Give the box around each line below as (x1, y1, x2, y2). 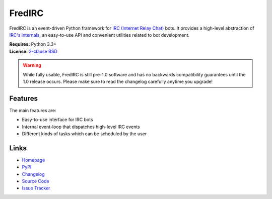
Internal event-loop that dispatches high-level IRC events (22, 124, 141, 130)
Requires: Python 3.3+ (9, 41, 57, 47)
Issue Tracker (22, 185, 50, 191)
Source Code (22, 178, 50, 184)
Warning (23, 62, 41, 68)
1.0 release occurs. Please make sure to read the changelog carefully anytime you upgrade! (23, 78, 213, 84)
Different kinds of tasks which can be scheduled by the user (22, 131, 147, 137)
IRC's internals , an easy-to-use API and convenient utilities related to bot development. (9, 32, 190, 38)
